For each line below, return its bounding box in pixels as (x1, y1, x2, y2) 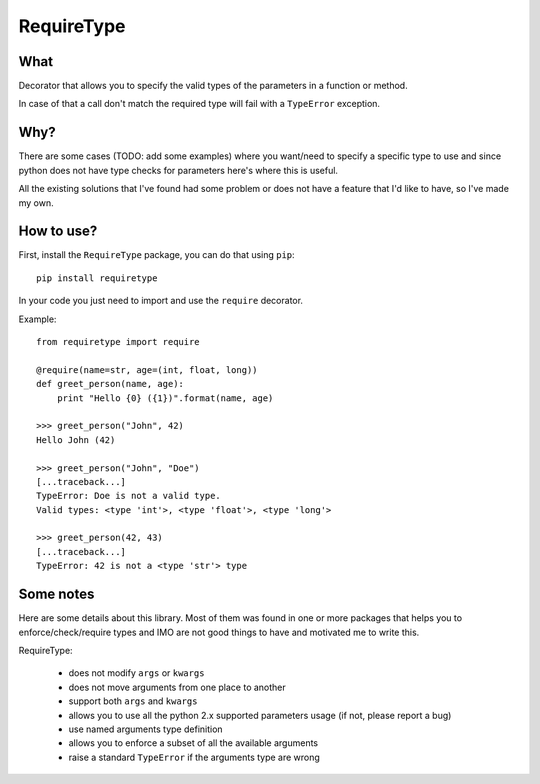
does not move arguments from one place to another (68, 681, 287, 693)
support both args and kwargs (68, 695, 198, 707)
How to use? (18, 223, 98, 240)
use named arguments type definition (68, 723, 224, 735)
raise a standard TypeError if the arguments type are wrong (68, 751, 320, 763)
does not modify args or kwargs (68, 667, 205, 679)
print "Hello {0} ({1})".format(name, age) (56, 392, 274, 404)
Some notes (18, 586, 95, 603)
